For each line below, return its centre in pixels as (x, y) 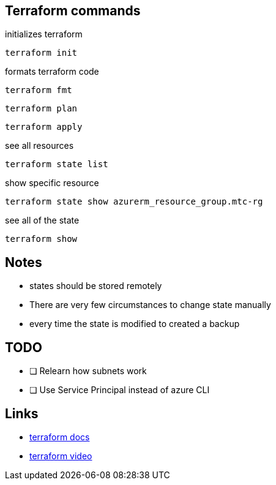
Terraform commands (73, 11)
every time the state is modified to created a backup (135, 324)
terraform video (61, 456)
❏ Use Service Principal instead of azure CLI (120, 390)
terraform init (41, 53)
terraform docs (60, 437)
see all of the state (42, 220)
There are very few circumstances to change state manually (150, 305)
